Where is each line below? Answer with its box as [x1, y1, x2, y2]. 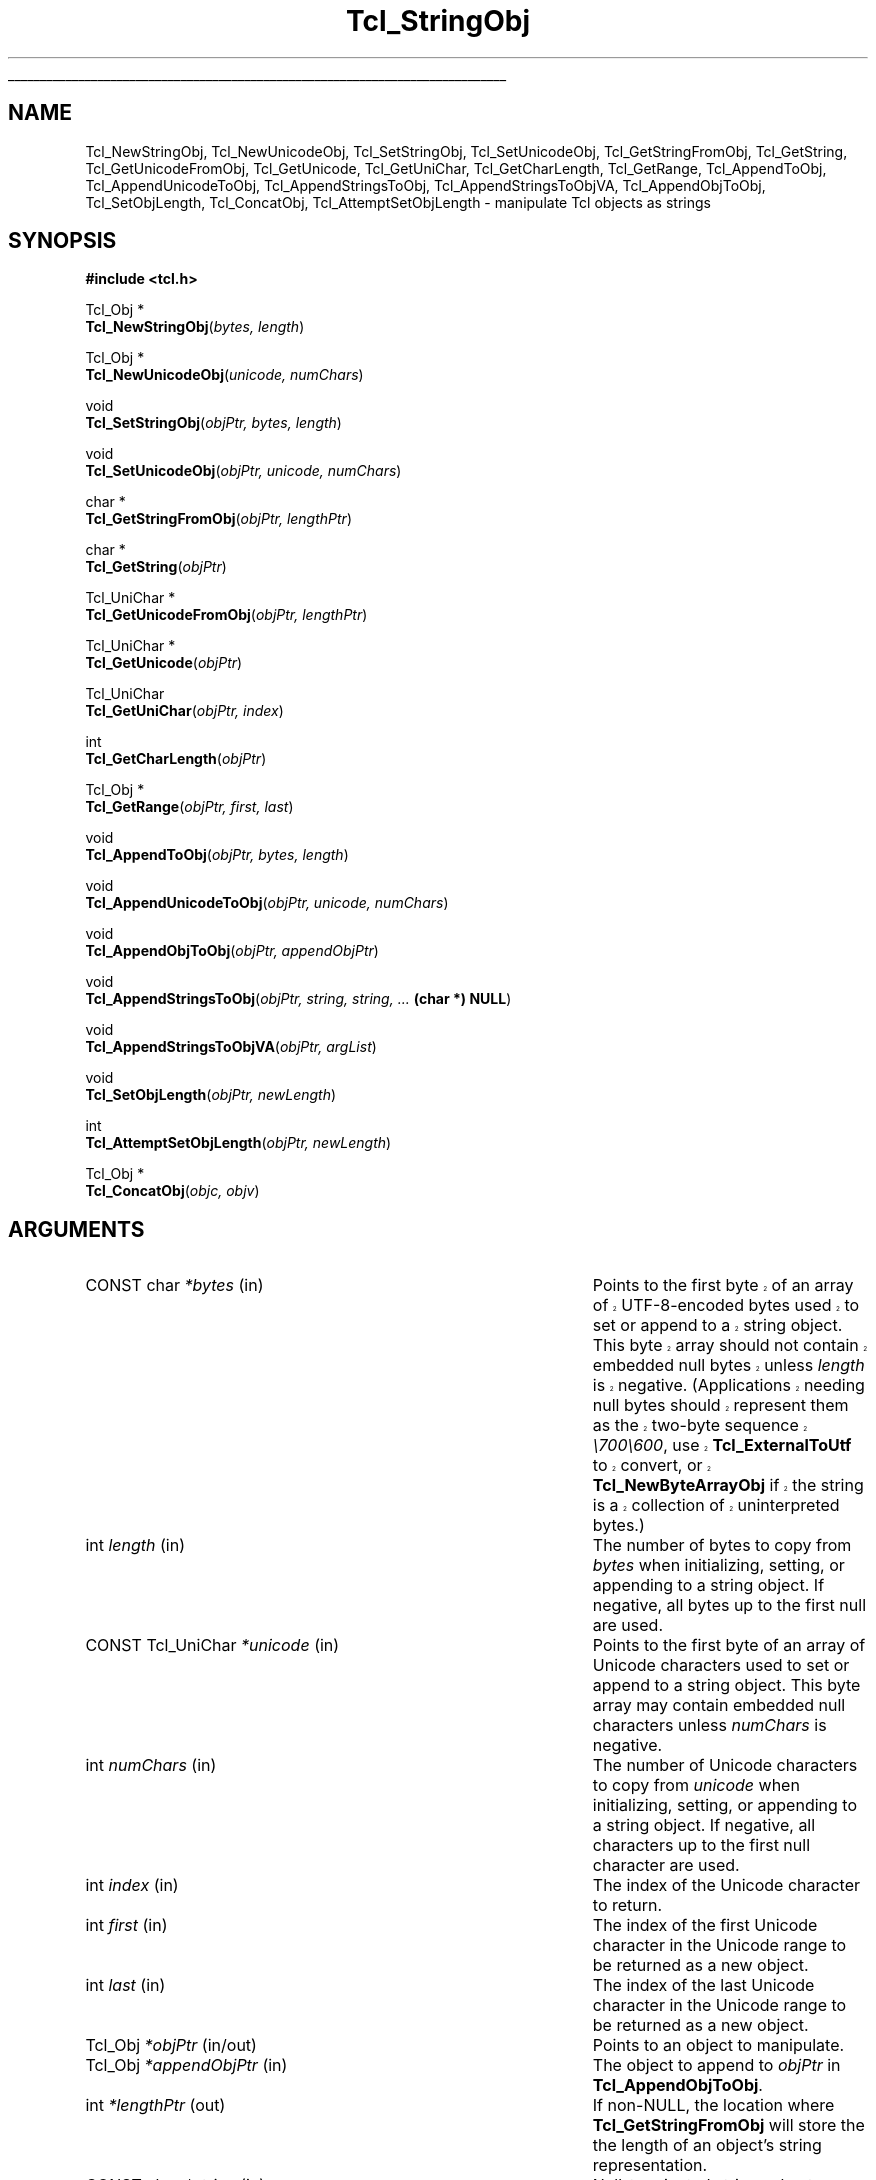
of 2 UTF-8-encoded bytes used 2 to [592, 1295, 860, 1316]
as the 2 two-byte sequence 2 [592, 1415, 808, 1436]
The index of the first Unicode [592, 1915, 818, 1936]
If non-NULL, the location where [592, 2095, 835, 2116]
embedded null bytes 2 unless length [592, 1355, 865, 1376]
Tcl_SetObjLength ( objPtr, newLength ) [85, 1086, 337, 1104]
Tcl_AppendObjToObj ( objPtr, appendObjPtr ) [85, 942, 379, 960]
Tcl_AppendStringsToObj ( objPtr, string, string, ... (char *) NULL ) [85, 990, 512, 1008]
